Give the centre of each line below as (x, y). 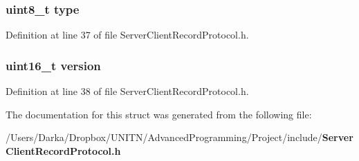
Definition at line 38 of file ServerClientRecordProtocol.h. (127, 91)
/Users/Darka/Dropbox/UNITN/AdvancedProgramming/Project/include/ (164, 137)
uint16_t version (53, 65)
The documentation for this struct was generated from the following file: (159, 114)
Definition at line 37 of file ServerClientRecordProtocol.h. (127, 35)
